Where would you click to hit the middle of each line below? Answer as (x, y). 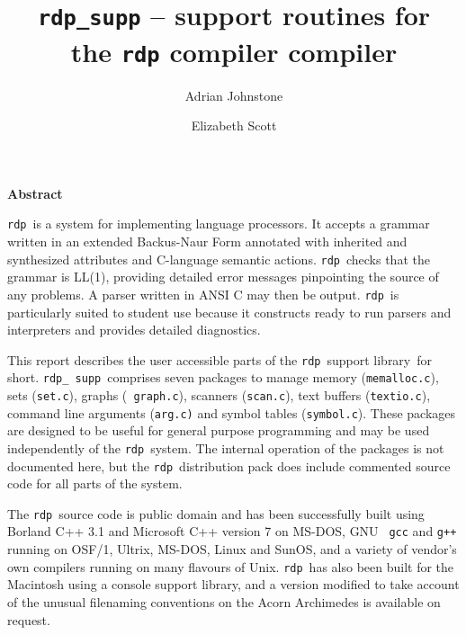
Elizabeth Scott (234, 125)
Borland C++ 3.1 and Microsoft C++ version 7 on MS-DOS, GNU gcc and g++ (232, 531)
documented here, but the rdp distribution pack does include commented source (229, 465)
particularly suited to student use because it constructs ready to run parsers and (229, 312)
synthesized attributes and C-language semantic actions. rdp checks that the (219, 259)
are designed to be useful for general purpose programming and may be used (219, 430)
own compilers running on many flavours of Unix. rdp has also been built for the (231, 566)
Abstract (35, 193)
